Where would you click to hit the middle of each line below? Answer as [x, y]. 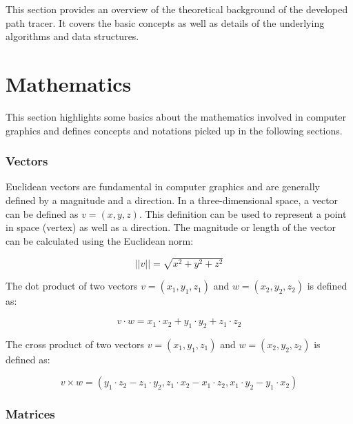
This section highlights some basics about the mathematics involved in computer [176, 116]
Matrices [30, 414]
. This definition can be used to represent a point [243, 213]
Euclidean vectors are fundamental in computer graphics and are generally [163, 186]
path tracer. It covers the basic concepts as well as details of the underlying [165, 22]
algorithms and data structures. [72, 36]
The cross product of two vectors [75, 344]
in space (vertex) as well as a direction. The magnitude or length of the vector [171, 227]
